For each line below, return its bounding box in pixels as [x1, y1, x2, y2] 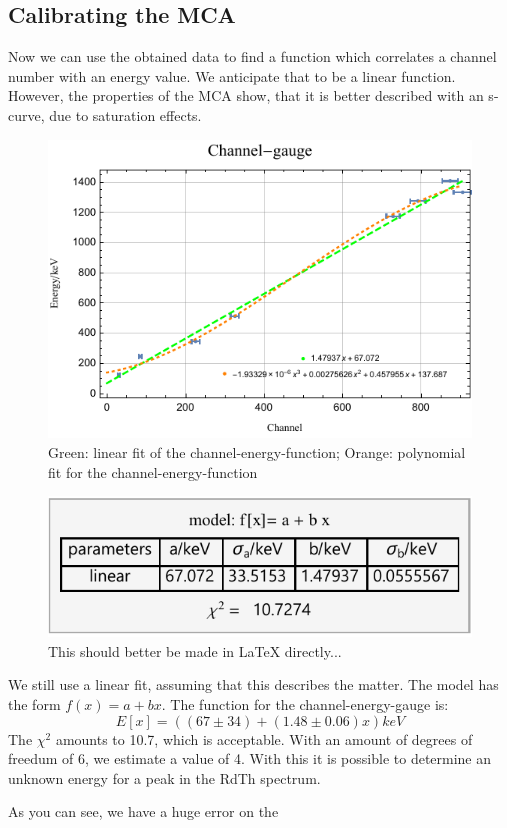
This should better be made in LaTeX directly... [48, 640, 342, 661]
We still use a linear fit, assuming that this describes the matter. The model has [8, 674, 499, 695]
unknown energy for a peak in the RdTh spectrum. [8, 767, 321, 788]
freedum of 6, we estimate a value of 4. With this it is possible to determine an [8, 748, 492, 769]
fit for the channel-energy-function [48, 461, 258, 482]
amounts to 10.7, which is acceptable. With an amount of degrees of [55, 728, 473, 749]
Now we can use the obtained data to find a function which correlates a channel [8, 46, 497, 67]
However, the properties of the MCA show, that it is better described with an [8, 85, 484, 106]
